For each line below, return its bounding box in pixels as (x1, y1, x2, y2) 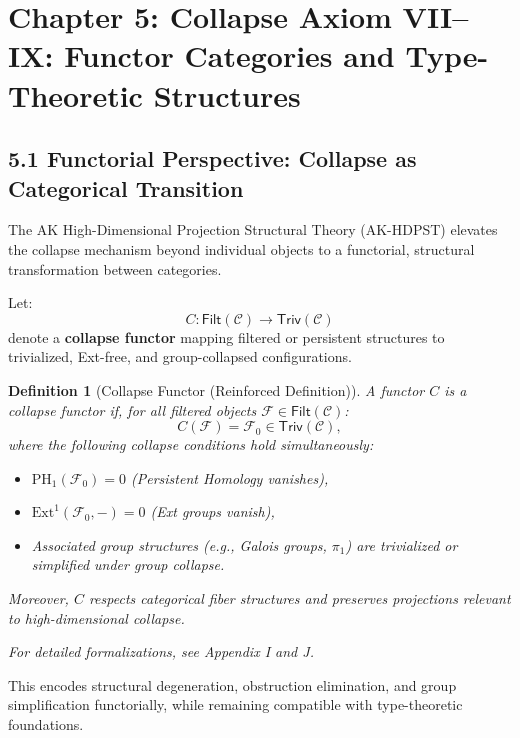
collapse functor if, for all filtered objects (8, 399, 257, 420)
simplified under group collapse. (31, 554, 225, 575)
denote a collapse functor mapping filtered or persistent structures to (8, 326, 445, 347)
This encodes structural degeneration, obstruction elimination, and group (8, 674, 457, 695)
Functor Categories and (64, 35, 395, 76)
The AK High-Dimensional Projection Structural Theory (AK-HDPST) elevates (8, 219, 498, 240)
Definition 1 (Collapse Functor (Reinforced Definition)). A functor (8, 379, 425, 400)
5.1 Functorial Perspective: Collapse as (8, 143, 417, 174)
